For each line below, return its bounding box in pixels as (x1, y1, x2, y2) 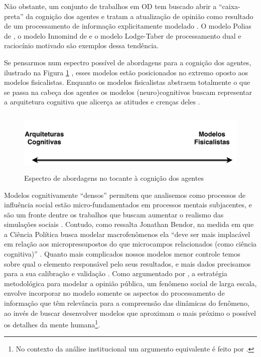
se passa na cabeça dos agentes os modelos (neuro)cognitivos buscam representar (4, 86, 252, 97)
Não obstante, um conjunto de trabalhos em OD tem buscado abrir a (4, 1, 217, 11)
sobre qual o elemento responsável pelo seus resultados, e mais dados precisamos (4, 258, 251, 269)
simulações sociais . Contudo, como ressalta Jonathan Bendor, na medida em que (4, 219, 254, 229)
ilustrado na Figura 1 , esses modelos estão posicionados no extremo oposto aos (4, 67, 248, 77)
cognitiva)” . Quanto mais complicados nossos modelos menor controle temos (4, 249, 240, 259)
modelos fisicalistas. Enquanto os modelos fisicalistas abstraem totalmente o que (4, 77, 250, 87)
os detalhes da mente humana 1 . (4, 318, 100, 329)
